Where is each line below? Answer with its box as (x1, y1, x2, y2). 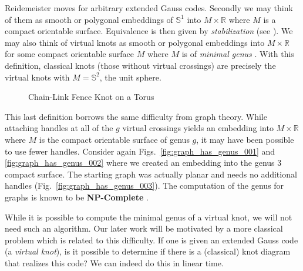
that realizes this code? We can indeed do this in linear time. (5, 256, 224, 269)
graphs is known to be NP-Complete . (5, 190, 149, 203)
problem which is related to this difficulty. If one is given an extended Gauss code (5, 233, 298, 246)
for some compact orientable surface (5, 48, 134, 60)
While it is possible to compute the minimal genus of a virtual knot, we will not (5, 210, 292, 223)
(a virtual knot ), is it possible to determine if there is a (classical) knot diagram (5, 245, 291, 257)
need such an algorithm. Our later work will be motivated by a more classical (5, 222, 283, 235)
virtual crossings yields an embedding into (122, 122, 274, 134)
